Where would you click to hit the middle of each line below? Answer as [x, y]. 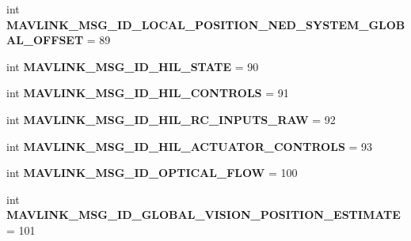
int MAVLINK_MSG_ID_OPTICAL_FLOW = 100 [152, 173]
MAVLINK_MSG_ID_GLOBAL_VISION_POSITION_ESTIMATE [204, 215]
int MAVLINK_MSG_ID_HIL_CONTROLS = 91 [148, 93]
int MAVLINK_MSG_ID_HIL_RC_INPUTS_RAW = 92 [171, 119]
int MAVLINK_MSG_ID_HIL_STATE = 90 [133, 66]
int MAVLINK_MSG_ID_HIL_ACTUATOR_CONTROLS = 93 [190, 146]
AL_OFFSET [45, 40]
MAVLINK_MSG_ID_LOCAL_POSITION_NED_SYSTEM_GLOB [206, 24]
